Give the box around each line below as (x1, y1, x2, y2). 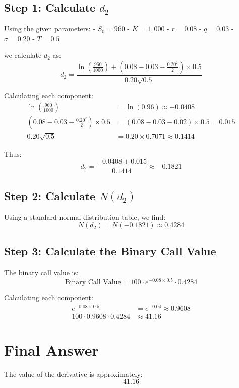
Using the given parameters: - (4, 23, 96, 34)
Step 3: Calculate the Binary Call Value (4, 243, 216, 259)
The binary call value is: (4, 267, 79, 278)
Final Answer (4, 339, 99, 360)
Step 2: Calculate (4, 187, 96, 203)
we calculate (4, 50, 42, 60)
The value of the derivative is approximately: (4, 368, 143, 379)
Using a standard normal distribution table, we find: (4, 211, 166, 222)
